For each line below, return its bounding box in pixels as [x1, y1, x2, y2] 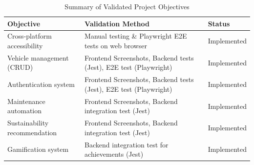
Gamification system [7, 144, 69, 154]
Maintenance [7, 96, 45, 106]
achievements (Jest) [85, 149, 144, 159]
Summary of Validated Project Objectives [64, 1, 190, 11]
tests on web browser [85, 41, 147, 51]
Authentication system [7, 79, 75, 89]
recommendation [7, 127, 57, 137]
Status [208, 18, 230, 28]
